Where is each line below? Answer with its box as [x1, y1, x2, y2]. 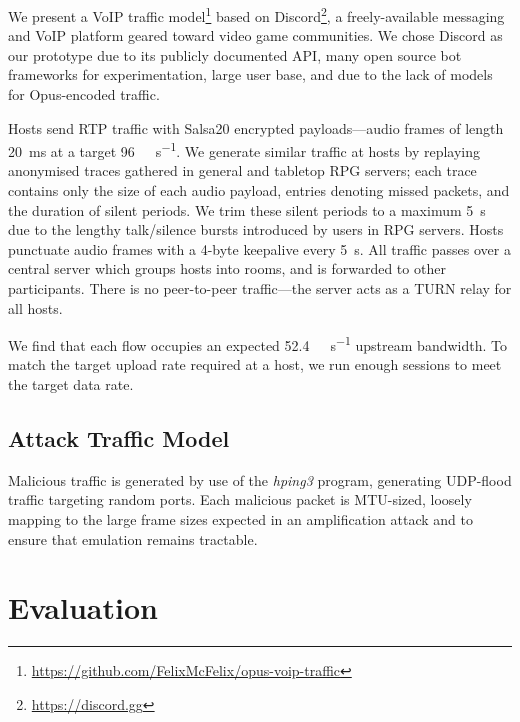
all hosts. [8, 297, 63, 318]
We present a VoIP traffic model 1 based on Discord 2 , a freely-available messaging [8, 3, 505, 26]
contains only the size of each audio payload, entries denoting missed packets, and [8, 180, 510, 201]
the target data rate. [8, 374, 134, 395]
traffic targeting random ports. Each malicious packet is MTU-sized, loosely [8, 489, 472, 510]
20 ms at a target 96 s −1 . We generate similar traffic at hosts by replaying [8, 138, 480, 161]
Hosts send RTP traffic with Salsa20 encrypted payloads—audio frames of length [8, 117, 504, 138]
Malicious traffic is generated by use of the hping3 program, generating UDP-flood [8, 469, 512, 490]
